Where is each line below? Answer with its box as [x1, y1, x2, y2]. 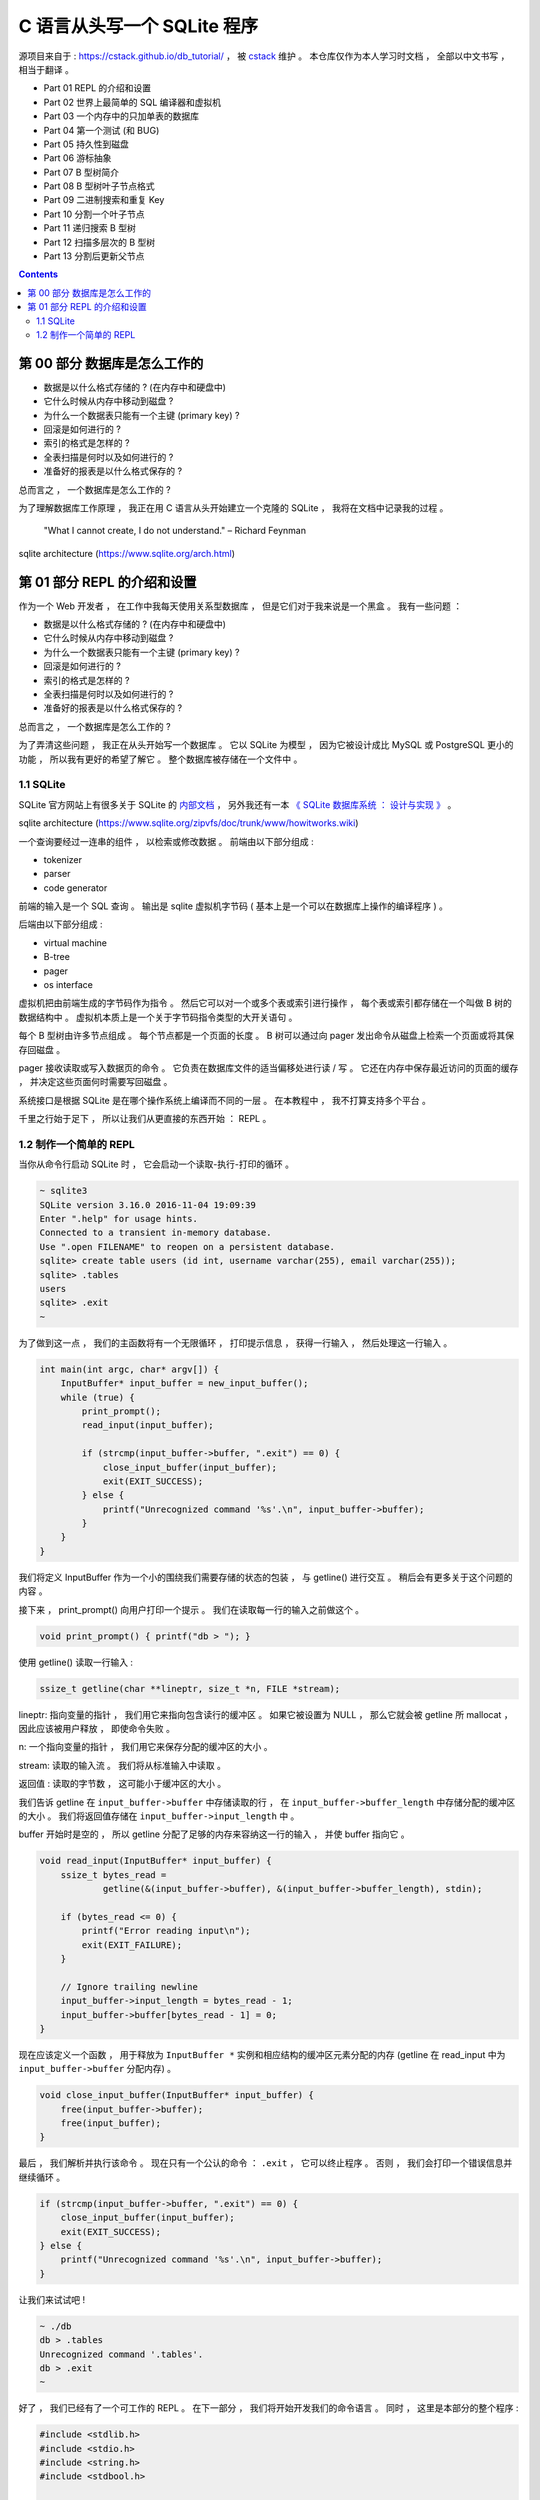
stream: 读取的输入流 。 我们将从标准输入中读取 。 [18, 1759, 227, 1771]
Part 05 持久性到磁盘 [43, 138, 129, 150]
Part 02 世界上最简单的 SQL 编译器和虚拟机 [43, 96, 222, 108]
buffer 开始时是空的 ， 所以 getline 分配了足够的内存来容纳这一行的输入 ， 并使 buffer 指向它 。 [18, 1828, 410, 1840]
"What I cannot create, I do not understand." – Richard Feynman [43, 525, 307, 537]
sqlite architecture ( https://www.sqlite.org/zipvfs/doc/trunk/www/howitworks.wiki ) [18, 817, 359, 829]
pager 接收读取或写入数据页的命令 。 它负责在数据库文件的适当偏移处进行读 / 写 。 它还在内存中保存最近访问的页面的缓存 [18, 1061, 519, 1074]
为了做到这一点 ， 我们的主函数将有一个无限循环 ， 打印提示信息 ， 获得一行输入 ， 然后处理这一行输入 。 [18, 1336, 453, 1349]
